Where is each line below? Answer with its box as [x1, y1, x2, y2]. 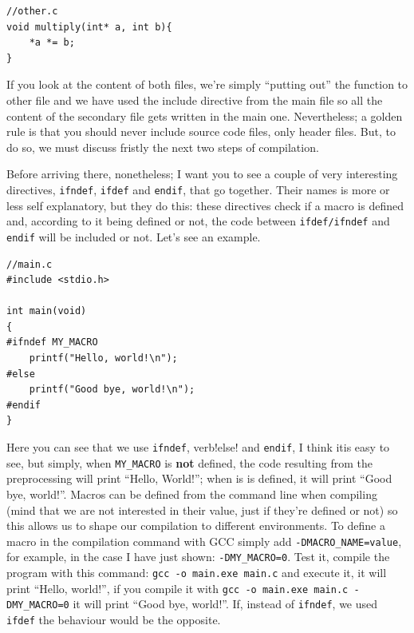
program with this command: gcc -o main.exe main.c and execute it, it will [6, 564, 387, 581]
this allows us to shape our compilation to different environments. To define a [6, 517, 385, 534]
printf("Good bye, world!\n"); [29, 384, 195, 396]
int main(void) [6, 305, 87, 317]
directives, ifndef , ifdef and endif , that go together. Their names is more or [6, 181, 390, 197]
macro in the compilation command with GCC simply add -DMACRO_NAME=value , [6, 532, 402, 549]
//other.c [6, 6, 58, 17]
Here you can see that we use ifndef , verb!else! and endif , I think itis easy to [6, 439, 390, 456]
